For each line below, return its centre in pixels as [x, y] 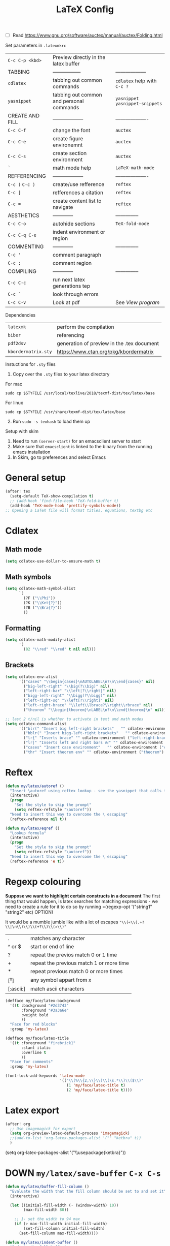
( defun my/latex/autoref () [35, 786]
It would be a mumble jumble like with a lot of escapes [62, 922]
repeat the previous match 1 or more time [79, 963]
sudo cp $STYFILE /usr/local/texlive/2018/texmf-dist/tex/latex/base [80, 393]
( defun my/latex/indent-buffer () [42, 1242]
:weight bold [35, 1015]
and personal [68, 101]
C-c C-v [17, 303]
